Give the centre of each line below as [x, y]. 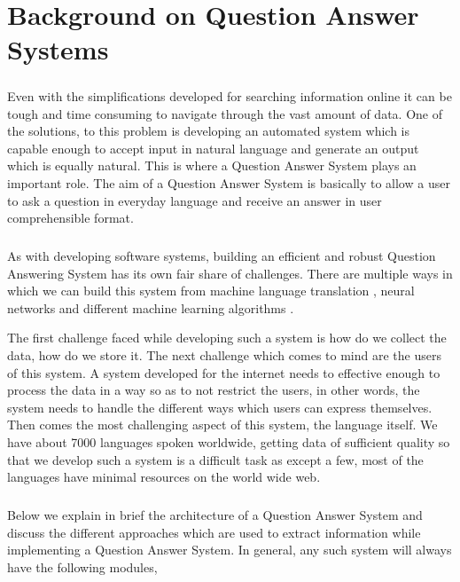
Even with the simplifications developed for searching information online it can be [230, 95]
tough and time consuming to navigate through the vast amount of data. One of [225, 113]
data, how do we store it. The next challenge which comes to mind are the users [224, 355]
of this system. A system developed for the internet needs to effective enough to [224, 372]
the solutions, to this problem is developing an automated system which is [209, 131]
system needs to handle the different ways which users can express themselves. [220, 407]
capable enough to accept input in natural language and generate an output [213, 148]
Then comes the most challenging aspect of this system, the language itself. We [222, 425]
